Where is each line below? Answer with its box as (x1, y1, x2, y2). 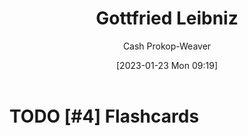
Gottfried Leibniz (95, 7, 239, 30)
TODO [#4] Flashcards (9, 105, 200, 127)
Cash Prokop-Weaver (122, 40, 212, 52)
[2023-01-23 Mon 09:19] (116, 59, 218, 71)
